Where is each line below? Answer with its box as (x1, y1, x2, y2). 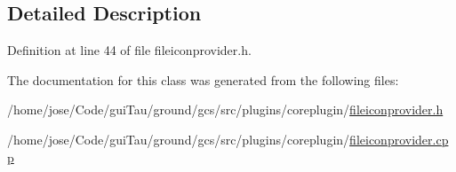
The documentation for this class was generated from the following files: (7, 70, 399, 89)
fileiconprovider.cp (349, 129, 449, 148)
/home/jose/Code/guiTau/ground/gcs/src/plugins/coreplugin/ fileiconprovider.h (7, 100, 444, 119)
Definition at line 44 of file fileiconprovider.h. (7, 41, 252, 59)
